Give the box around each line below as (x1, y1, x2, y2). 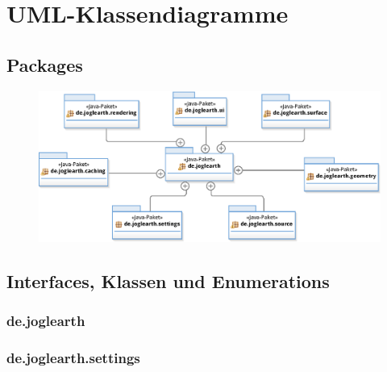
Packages (6, 52, 83, 77)
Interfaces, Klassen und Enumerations (6, 269, 330, 294)
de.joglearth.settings (6, 348, 140, 368)
